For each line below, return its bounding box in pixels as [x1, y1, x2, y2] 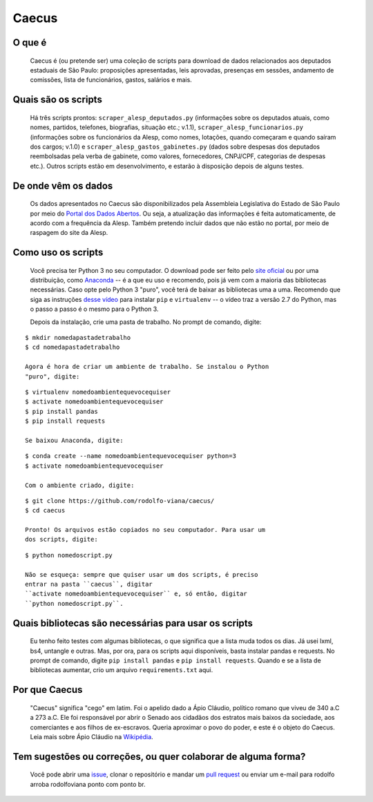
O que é [12, 37, 47, 48]
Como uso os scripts [12, 247, 104, 258]
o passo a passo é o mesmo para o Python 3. [30, 305, 159, 314]
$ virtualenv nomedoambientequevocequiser [25, 388, 171, 396]
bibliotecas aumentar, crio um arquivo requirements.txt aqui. [30, 666, 213, 674]
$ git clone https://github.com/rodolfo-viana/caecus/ [25, 497, 215, 504]
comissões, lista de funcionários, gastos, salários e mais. [30, 76, 193, 84]
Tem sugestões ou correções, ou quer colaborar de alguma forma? [12, 750, 306, 763]
